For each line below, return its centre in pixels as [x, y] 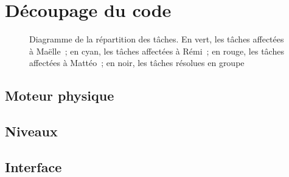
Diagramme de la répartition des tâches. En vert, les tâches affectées [157, 39]
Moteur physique [60, 95]
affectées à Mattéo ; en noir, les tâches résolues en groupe [137, 63]
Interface [33, 166]
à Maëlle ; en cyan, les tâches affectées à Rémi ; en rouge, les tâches [157, 51]
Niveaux [31, 131]
